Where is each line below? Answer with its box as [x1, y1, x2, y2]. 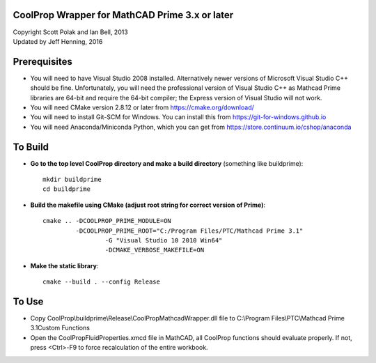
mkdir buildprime [42, 176, 102, 184]
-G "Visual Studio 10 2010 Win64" [104, 237, 223, 245]
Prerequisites [13, 56, 72, 68]
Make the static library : [30, 261, 99, 270]
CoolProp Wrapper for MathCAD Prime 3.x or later [13, 9, 234, 21]
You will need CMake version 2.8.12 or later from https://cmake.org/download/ [30, 103, 254, 111]
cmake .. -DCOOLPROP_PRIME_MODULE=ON [42, 217, 172, 225]
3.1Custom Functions [30, 324, 91, 332]
